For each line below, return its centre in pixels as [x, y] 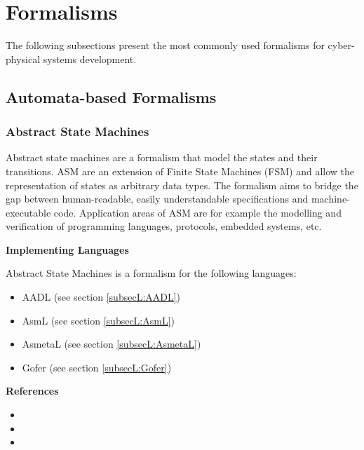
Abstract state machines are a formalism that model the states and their [162, 157]
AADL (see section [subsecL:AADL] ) [101, 297]
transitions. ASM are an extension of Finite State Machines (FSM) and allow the [180, 171]
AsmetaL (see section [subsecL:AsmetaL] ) [112, 344]
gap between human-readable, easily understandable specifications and [157, 199]
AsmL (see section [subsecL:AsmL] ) [99, 320]
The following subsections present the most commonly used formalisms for [165, 45]
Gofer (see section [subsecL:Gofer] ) [97, 367]
